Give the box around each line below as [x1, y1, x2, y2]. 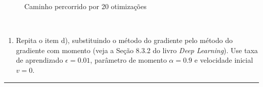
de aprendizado [16, 55, 63, 65]
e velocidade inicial [194, 55, 253, 65]
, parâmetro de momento [90, 55, 167, 65]
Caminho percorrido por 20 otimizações [24, 1, 147, 11]
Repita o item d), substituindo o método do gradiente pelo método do [16, 35, 233, 46]
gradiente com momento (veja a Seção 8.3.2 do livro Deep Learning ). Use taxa [16, 45, 258, 55]
